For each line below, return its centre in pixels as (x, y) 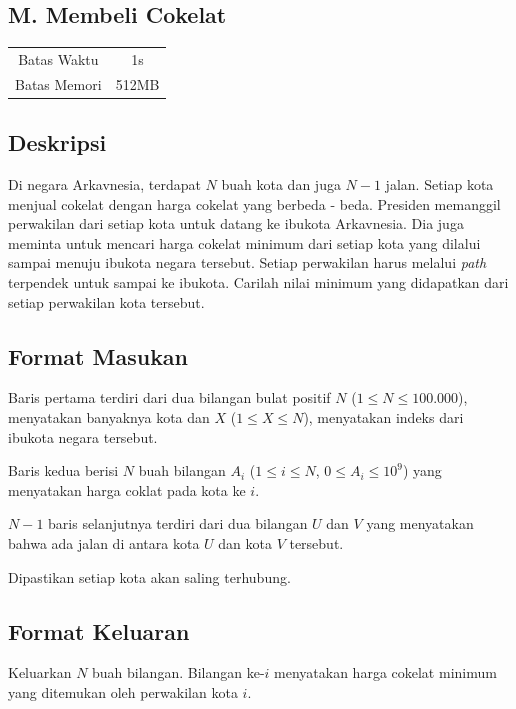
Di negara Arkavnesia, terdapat (104, 184)
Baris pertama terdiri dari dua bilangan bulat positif (169, 397)
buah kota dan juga (281, 184)
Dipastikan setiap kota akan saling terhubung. (149, 576)
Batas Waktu (58, 58)
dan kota (245, 543)
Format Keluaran (99, 630)
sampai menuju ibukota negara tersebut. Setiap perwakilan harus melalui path (247, 262)
